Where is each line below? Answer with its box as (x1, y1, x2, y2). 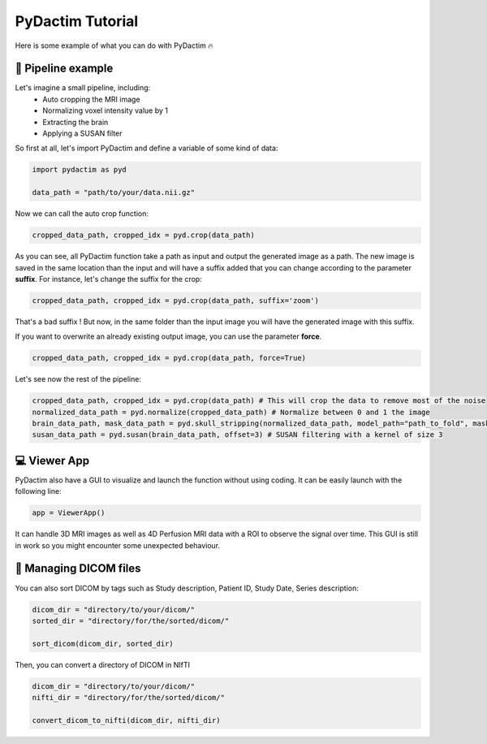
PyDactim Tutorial (15, 12, 139, 30)
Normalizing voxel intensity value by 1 (42, 106, 168, 115)
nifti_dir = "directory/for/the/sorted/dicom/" (32, 693, 225, 703)
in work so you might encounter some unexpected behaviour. (15, 540, 221, 550)
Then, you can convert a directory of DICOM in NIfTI (15, 660, 191, 669)
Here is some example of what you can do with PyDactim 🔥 (15, 41, 214, 50)
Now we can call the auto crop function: (15, 209, 149, 218)
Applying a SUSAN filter (42, 128, 123, 138)
